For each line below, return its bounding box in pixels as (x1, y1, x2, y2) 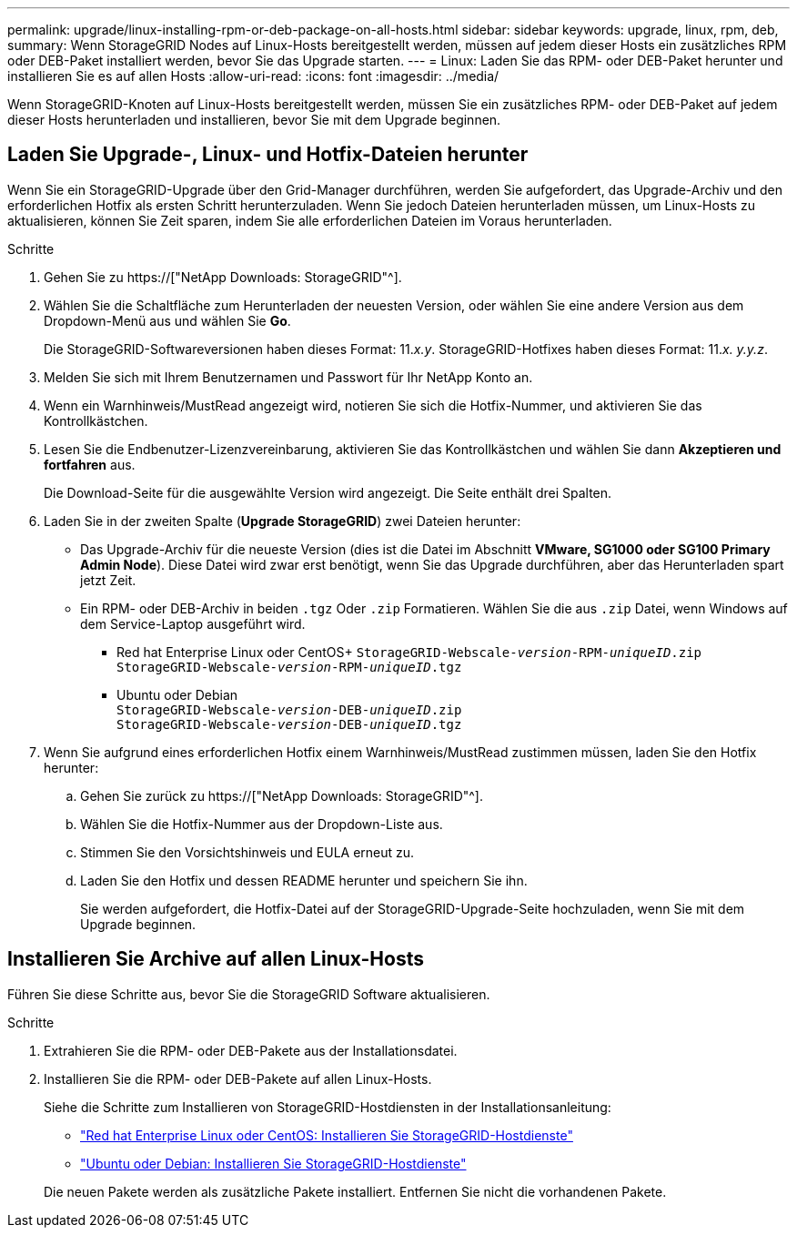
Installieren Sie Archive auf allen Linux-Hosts (7, 947, 424, 971)
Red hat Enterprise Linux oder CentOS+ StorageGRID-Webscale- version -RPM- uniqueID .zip (116, 643, 702, 660)
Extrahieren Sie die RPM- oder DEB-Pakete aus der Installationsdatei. (44, 1042, 458, 1058)
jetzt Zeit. (80, 572, 136, 588)
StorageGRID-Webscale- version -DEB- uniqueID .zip (116, 702, 462, 717)
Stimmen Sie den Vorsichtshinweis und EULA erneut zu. (80, 844, 415, 860)
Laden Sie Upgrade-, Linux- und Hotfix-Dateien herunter (7, 143, 529, 167)
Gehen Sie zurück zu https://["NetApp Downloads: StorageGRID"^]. (80, 787, 484, 804)
